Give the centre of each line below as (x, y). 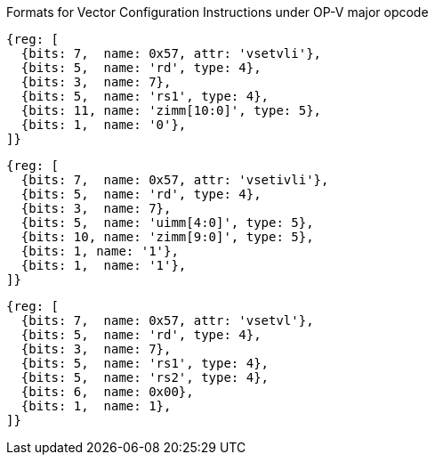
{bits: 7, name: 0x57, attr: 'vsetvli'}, (171, 53)
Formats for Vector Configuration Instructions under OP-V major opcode (217, 12)
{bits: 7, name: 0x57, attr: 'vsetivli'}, (175, 180)
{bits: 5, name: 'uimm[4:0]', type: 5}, (167, 223)
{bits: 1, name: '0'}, (104, 125)
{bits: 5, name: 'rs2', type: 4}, (145, 377)
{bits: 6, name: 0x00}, (107, 392)
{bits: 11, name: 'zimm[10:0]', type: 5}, (171, 110)
